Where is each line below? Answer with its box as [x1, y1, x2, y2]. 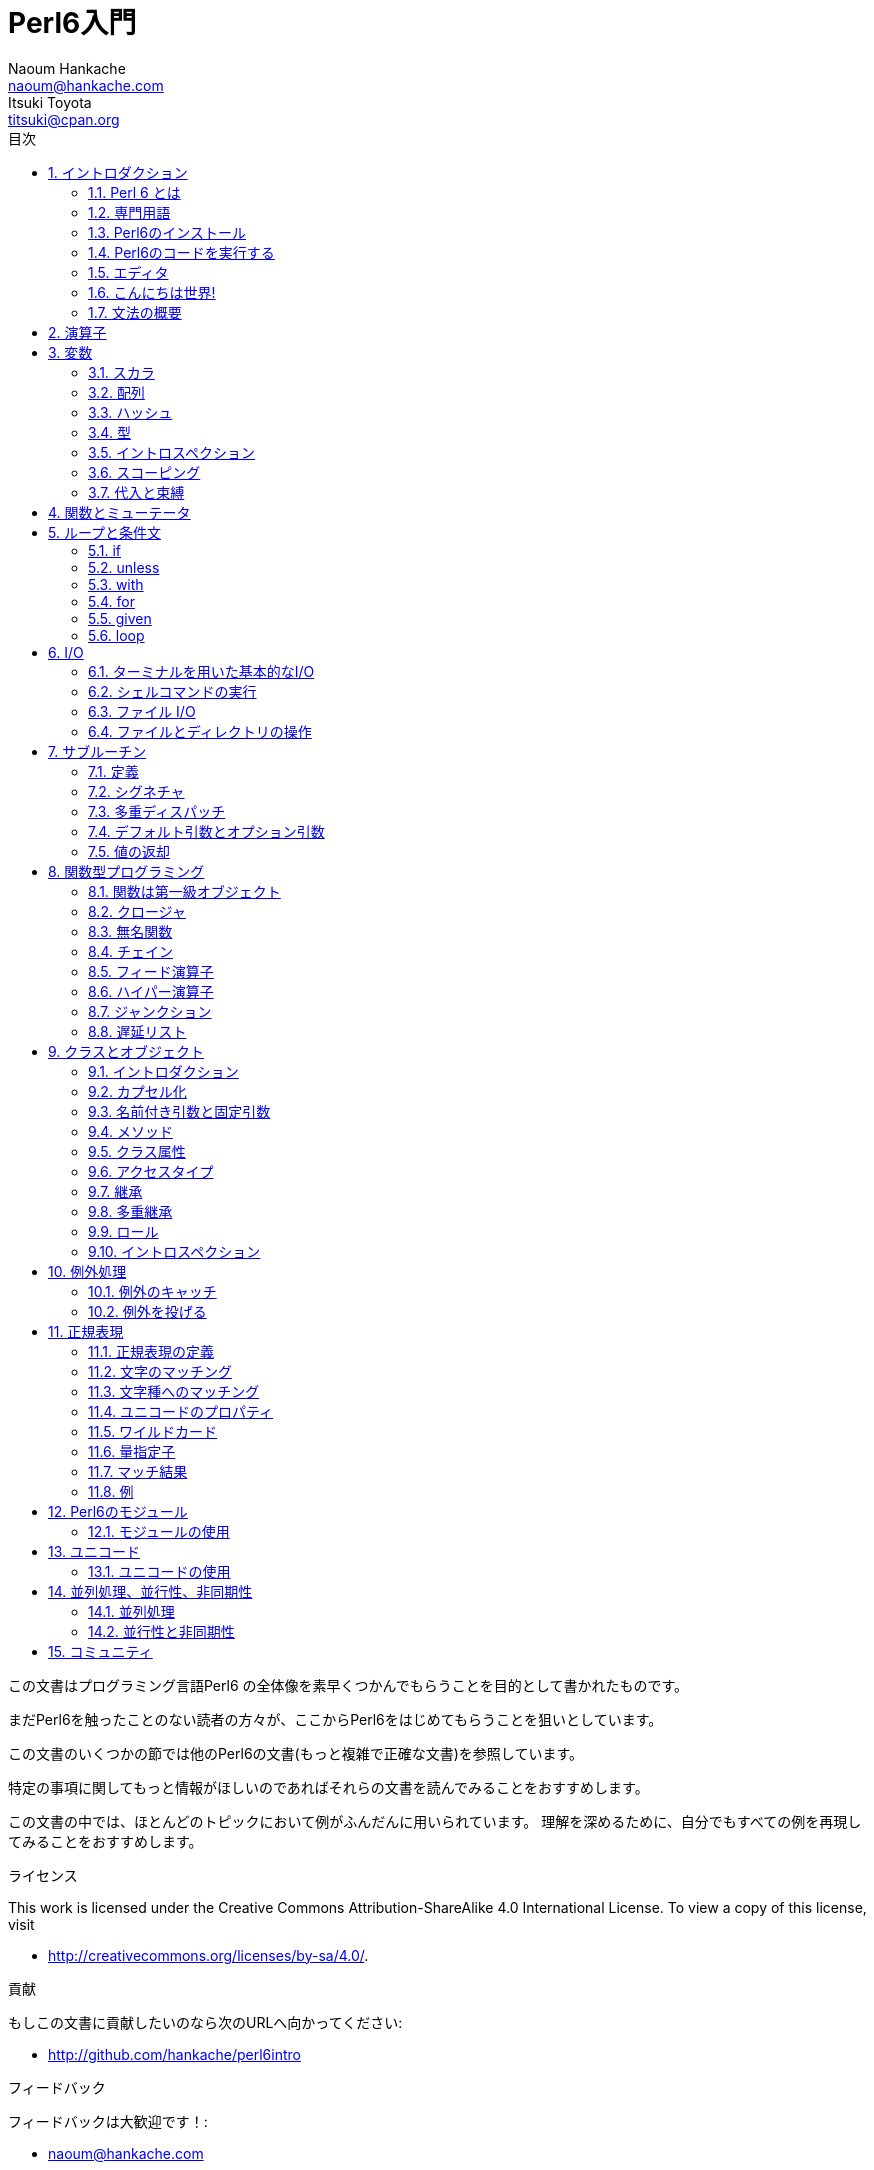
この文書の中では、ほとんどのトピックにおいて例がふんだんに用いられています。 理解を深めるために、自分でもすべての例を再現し [8, 1812, 862, 1830]
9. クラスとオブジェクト [48, 1042, 205, 1060]
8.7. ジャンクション [88, 1002, 212, 1020]
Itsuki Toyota [8, 93, 92, 111]
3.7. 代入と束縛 [88, 483, 185, 501]
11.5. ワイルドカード [88, 1422, 218, 1440]
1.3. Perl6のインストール [88, 223, 246, 241]
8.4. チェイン [88, 942, 173, 960]
